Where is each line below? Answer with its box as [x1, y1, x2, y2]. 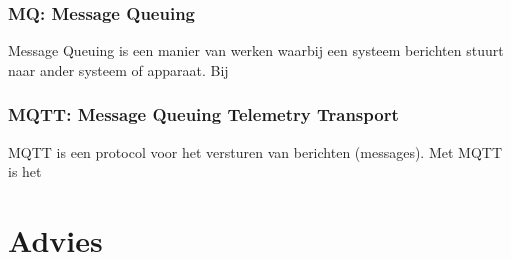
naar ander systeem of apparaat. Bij [8, 59, 229, 80]
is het [8, 161, 42, 182]
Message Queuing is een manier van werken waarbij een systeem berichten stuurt [8, 40, 504, 61]
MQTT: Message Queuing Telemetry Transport [8, 102, 399, 127]
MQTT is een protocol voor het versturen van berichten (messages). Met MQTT [8, 141, 503, 162]
